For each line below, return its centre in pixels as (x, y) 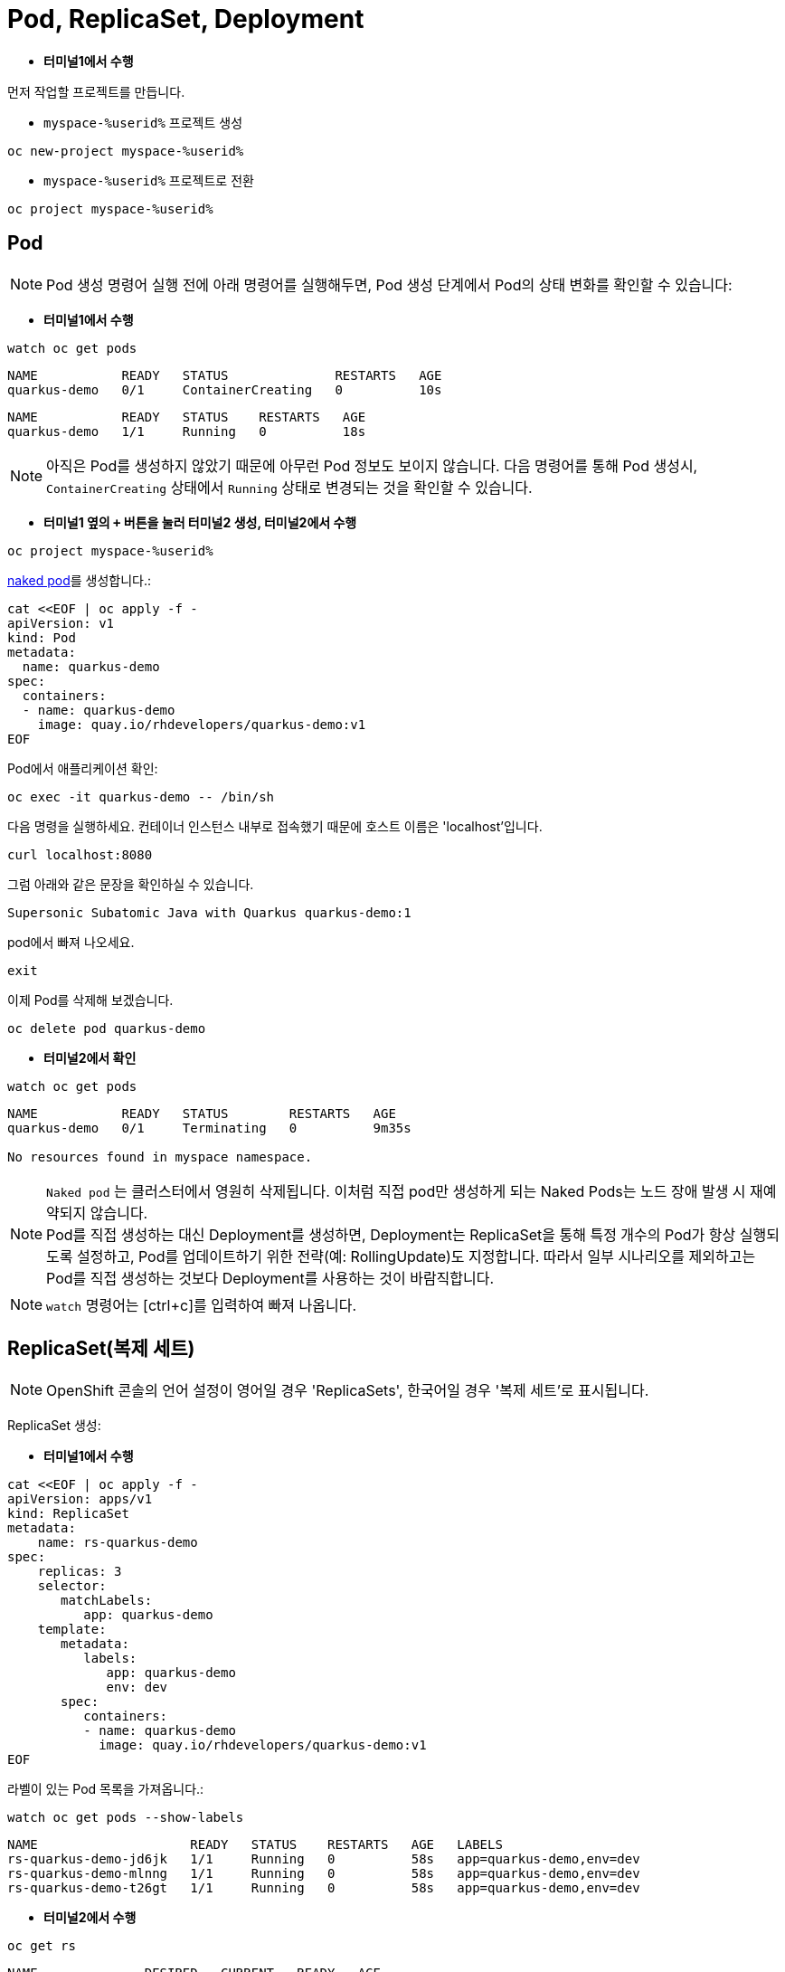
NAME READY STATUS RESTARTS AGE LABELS (255, 1845)
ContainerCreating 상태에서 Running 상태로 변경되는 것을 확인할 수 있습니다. (289, 487)
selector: (72, 1586)
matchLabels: (107, 1601)
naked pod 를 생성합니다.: (80, 580)
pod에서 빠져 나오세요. (71, 942)
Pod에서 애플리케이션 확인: (83, 768)
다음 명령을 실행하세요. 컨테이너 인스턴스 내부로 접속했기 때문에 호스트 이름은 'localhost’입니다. (275, 826)
